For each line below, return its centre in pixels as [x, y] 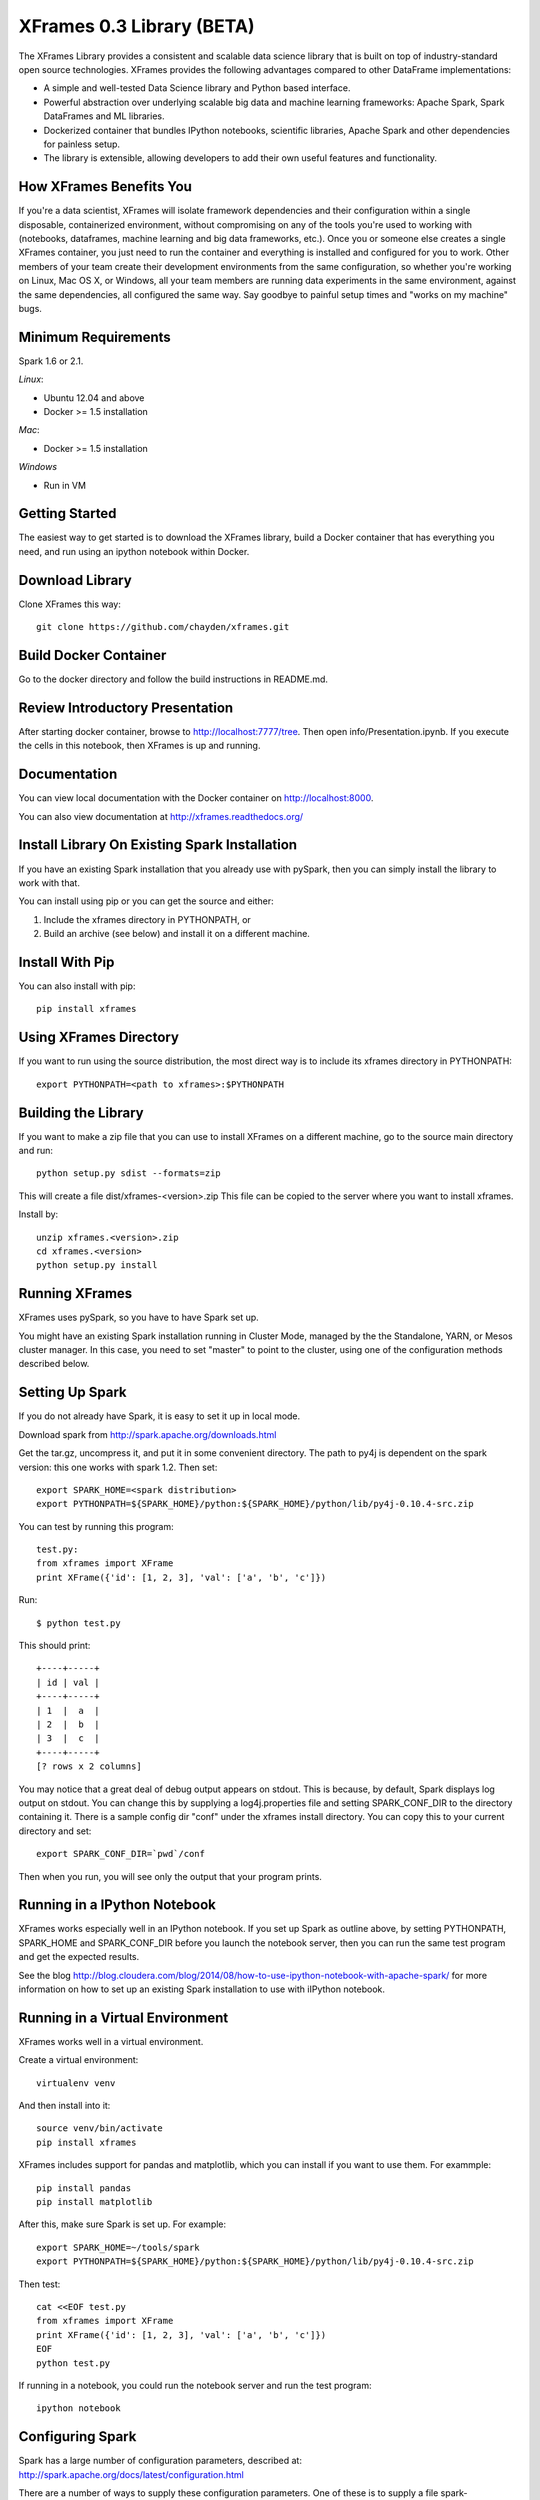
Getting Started [67, 513]
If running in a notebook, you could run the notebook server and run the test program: [195, 2385]
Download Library [75, 580]
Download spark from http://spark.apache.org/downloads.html [147, 1434]
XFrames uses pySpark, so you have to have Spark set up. [138, 1317]
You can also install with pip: [77, 986]
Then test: [39, 2284]
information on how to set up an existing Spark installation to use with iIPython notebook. [201, 1989]
